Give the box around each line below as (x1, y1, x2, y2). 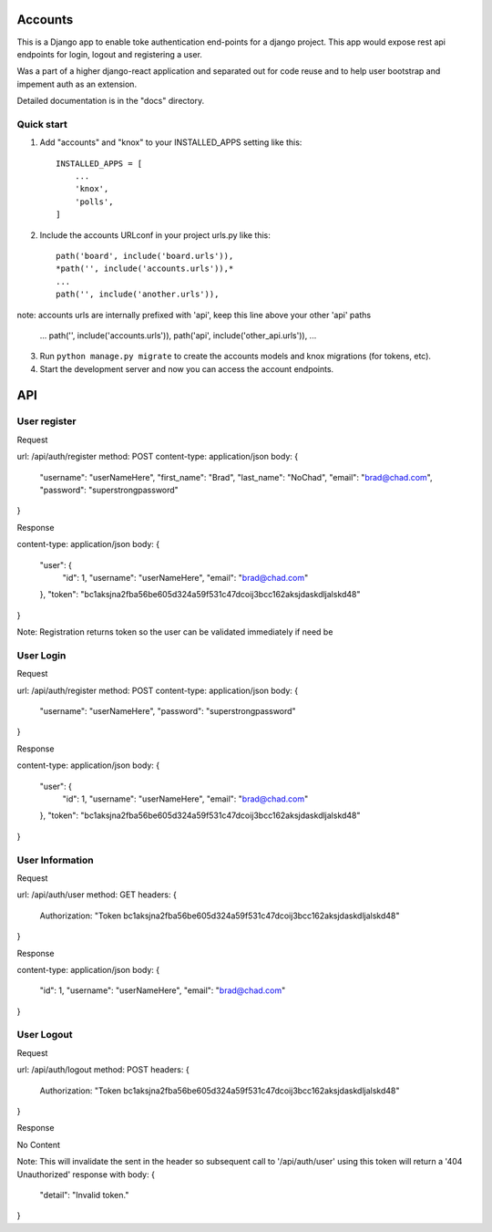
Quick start (16, 118, 68, 130)
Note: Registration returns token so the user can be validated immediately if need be (16, 626, 333, 637)
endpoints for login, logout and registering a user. (16, 48, 202, 59)
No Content (16, 1139, 61, 1150)
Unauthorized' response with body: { (16, 1168, 155, 1180)
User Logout (16, 1029, 73, 1041)
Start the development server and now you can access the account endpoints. (39, 363, 334, 374)
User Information (16, 854, 95, 866)
